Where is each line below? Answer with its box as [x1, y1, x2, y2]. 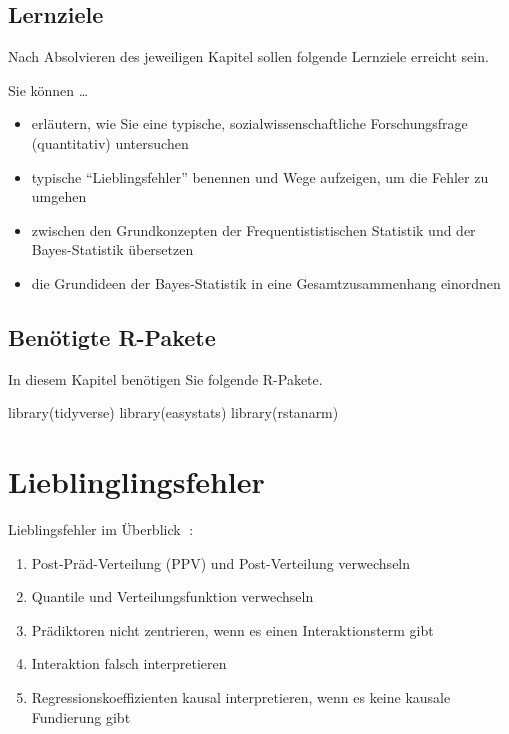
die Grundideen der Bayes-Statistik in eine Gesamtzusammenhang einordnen [31, 272, 501, 293]
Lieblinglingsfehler [8, 461, 265, 502]
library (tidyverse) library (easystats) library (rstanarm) [8, 402, 339, 423]
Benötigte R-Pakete [8, 321, 216, 352]
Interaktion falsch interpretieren [31, 653, 227, 674]
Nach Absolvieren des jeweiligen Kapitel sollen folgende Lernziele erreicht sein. [8, 46, 489, 67]
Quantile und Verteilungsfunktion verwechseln [31, 586, 314, 607]
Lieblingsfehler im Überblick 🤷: [8, 519, 194, 540]
